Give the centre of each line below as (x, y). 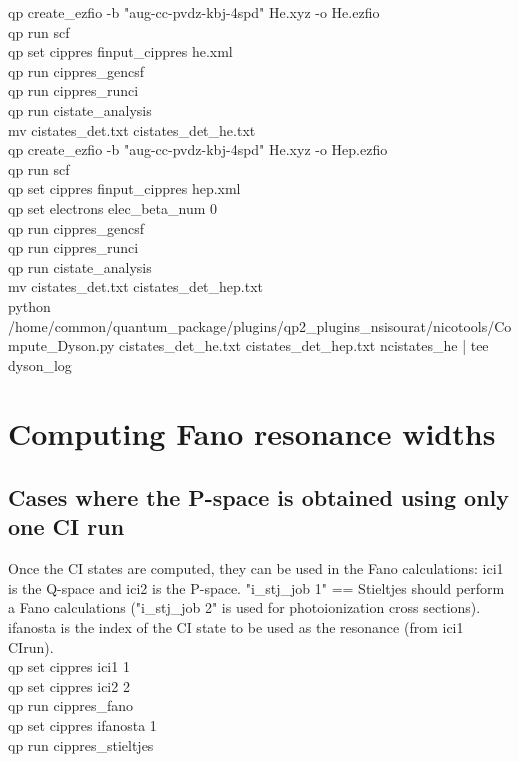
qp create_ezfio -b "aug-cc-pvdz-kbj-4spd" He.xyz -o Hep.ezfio (198, 149)
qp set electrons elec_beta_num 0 (112, 207)
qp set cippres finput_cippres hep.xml (124, 188)
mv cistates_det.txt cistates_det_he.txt (132, 129)
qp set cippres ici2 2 (69, 685)
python (29, 305)
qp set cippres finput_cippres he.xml (120, 51)
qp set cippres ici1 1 (69, 666)
